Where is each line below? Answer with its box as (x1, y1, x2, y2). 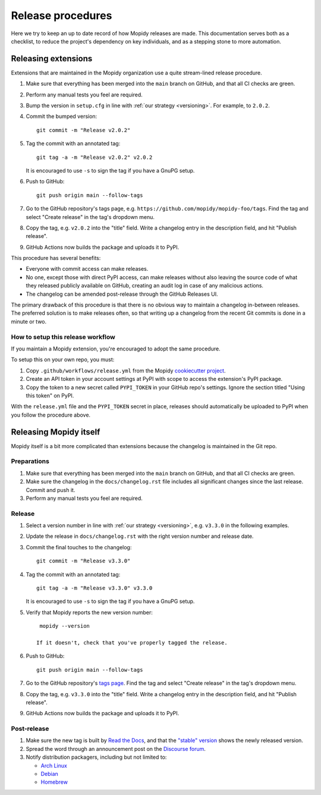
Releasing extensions (11, 54, 93, 64)
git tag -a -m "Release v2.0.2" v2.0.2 (36, 154, 153, 161)
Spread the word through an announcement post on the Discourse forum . (26, 745, 206, 752)
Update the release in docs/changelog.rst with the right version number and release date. (26, 533, 254, 540)
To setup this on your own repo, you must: (11, 356, 115, 363)
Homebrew (40, 778, 68, 785)
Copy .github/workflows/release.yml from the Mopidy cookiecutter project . (26, 367, 226, 374)
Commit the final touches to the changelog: (26, 543, 132, 550)
